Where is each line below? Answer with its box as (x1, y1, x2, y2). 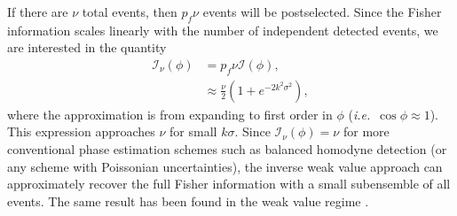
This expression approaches (7, 122, 155, 141)
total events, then (82, 3, 177, 20)
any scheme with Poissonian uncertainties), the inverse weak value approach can (7, 157, 443, 175)
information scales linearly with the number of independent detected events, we (7, 20, 438, 39)
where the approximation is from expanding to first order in (7, 104, 333, 123)
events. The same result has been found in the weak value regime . (7, 191, 369, 210)
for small (169, 122, 217, 141)
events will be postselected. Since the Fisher (202, 3, 442, 20)
